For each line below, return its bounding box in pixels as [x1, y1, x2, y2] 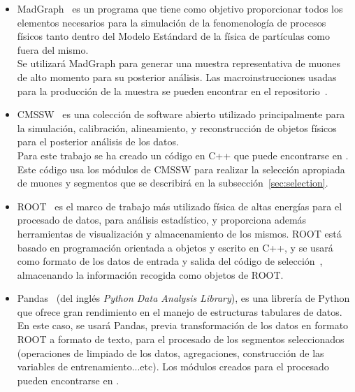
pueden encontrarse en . [17, 372, 119, 387]
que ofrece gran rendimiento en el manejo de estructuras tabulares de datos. [17, 304, 342, 319]
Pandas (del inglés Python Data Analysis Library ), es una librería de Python [17, 291, 350, 305]
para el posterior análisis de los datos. [17, 134, 179, 149]
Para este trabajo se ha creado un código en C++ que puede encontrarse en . [17, 147, 349, 162]
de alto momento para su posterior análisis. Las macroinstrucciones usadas [17, 69, 337, 84]
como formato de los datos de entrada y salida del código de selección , [17, 254, 323, 268]
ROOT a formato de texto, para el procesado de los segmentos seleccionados [17, 332, 345, 347]
